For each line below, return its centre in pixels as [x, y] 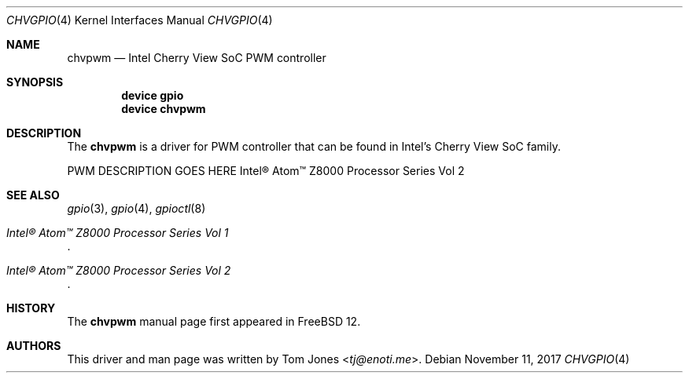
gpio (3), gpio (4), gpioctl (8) [136, 208]
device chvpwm [164, 109]
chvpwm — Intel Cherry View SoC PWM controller [197, 58]
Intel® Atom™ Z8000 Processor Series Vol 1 [118, 233]
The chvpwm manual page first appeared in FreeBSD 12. [214, 321]
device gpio [153, 95]
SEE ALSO [33, 195]
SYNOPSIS [35, 82]
